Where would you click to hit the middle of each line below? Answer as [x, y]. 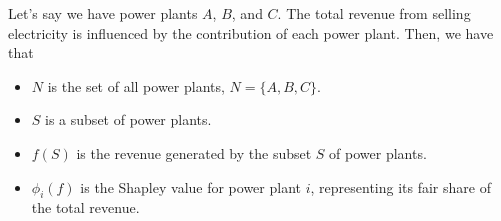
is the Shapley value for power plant [191, 186]
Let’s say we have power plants [103, 13]
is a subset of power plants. [128, 119]
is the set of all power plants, [136, 85]
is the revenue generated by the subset [194, 152]
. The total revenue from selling [374, 13]
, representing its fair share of [400, 186]
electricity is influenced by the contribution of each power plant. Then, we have [251, 32]
